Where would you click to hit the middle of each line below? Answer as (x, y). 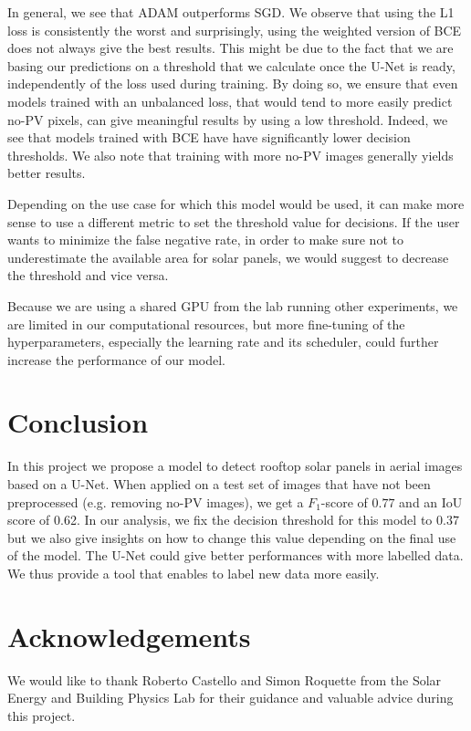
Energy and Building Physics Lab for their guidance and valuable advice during (230, 698)
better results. (47, 173)
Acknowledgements (129, 636)
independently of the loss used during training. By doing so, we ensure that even (233, 84)
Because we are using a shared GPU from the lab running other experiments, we (233, 305)
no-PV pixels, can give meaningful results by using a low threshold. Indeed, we (228, 119)
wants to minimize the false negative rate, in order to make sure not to (205, 240)
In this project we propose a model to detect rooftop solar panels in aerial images (235, 466)
